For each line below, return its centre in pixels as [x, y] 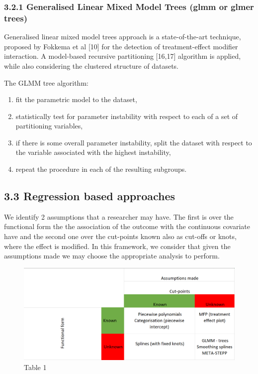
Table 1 [35, 367]
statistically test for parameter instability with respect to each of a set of [127, 116]
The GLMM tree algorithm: [46, 82]
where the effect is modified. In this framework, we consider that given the [117, 246]
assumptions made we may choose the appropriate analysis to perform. [112, 256]
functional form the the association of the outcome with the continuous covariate [127, 226]
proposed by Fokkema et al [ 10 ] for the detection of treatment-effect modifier [121, 46]
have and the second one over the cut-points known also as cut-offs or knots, [120, 236]
